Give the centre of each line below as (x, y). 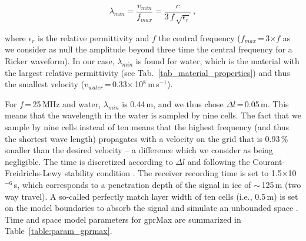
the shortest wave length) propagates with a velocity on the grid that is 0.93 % (147, 138)
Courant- (269, 161)
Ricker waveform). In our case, (60, 61)
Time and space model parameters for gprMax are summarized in (123, 219)
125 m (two (281, 184)
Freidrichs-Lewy (33, 173)
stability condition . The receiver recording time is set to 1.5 (173, 173)
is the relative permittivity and (94, 37)
